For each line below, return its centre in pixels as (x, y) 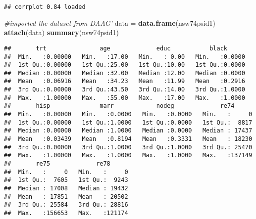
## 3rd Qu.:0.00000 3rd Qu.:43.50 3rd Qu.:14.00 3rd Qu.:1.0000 (125, 90)
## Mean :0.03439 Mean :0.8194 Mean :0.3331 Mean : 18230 (128, 139)
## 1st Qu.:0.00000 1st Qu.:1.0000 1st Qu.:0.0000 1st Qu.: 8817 (128, 122)
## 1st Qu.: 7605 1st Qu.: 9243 (66, 180)
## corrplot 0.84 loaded (45, 7)
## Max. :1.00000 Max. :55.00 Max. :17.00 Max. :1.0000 (125, 98)
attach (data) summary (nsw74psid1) (61, 32)
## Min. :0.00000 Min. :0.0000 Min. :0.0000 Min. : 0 (128, 114)
